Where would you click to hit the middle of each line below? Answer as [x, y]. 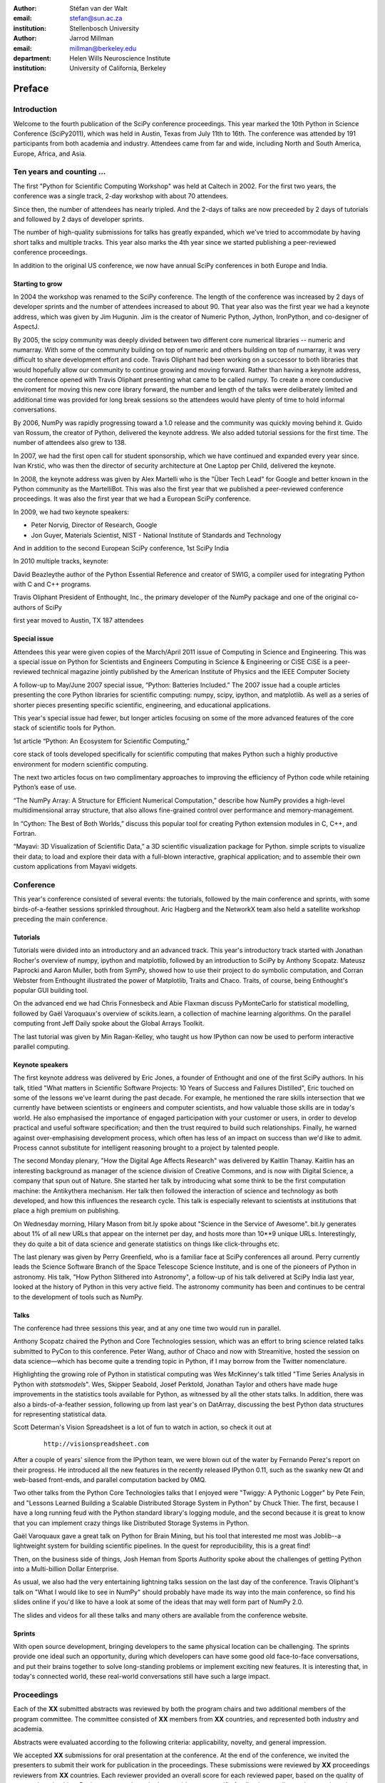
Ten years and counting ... [60, 172]
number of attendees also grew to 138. [70, 443]
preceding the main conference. [60, 919]
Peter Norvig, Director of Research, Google [94, 525]
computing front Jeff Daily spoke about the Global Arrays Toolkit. [109, 1023]
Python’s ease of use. [45, 787]
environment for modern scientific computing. [81, 764]
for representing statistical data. [60, 1414]
